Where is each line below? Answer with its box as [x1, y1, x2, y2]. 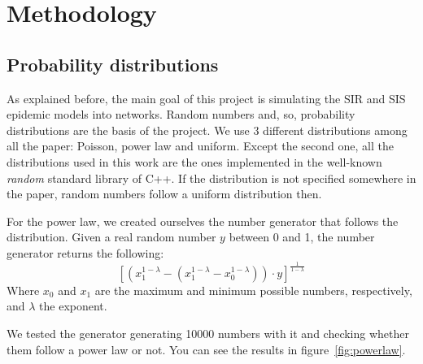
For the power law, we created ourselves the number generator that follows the [7, 212, 399, 229]
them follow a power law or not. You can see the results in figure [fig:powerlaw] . [7, 340, 406, 357]
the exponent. [39, 297, 107, 314]
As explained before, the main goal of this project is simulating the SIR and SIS [7, 89, 406, 106]
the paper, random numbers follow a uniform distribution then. [7, 185, 322, 202]
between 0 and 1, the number [229, 228, 375, 245]
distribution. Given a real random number [7, 228, 216, 245]
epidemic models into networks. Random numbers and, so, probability [7, 106, 355, 123]
